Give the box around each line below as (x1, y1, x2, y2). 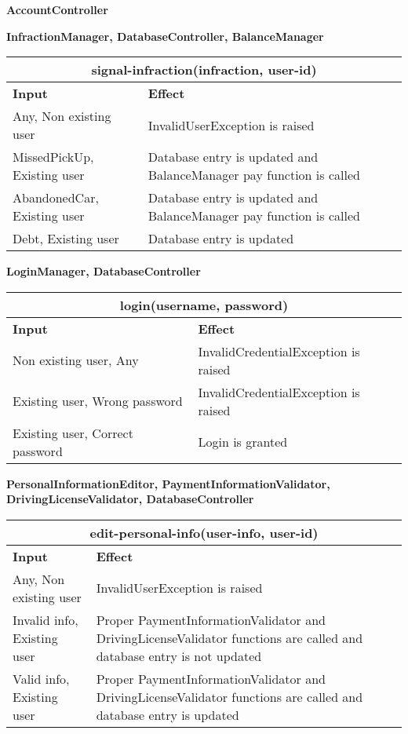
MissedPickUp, (13, 148, 94, 166)
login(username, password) (119, 295, 289, 314)
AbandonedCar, (13, 188, 99, 207)
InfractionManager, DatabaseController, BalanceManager (6, 27, 324, 44)
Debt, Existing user (13, 229, 119, 248)
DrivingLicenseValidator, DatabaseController (6, 491, 254, 507)
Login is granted (198, 433, 288, 451)
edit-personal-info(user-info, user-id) (89, 523, 319, 542)
